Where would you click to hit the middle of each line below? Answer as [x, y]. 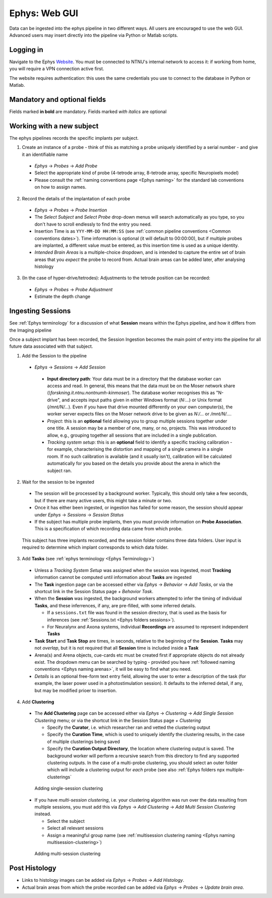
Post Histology [33, 868]
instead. [43, 814]
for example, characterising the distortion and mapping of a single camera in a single [135, 449]
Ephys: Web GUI [44, 13]
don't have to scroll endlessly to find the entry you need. [93, 224]
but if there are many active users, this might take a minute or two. [103, 500]
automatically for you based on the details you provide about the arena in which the [134, 463]
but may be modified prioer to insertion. [76, 690]
